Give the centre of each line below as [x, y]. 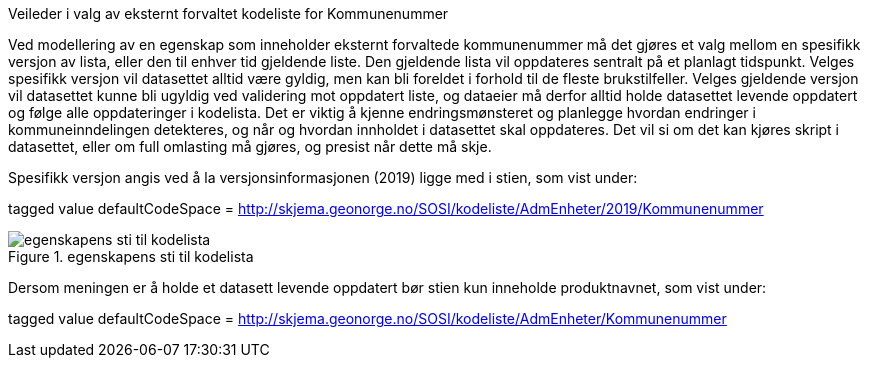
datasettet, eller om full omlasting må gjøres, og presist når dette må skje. [250, 146]
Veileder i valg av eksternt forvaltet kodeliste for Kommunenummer [228, 13]
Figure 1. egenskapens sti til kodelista [131, 256]
